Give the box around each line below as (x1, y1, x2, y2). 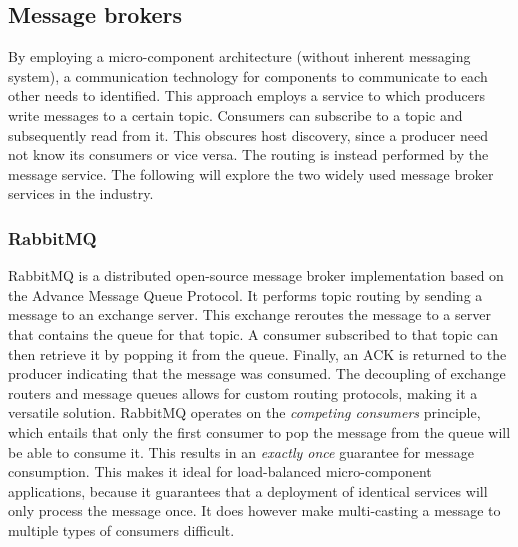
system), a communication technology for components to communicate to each (8, 65, 488, 86)
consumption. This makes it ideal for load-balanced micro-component (8, 461, 432, 482)
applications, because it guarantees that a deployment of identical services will (8, 480, 488, 501)
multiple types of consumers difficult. (8, 519, 235, 540)
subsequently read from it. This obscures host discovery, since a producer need (8, 124, 488, 145)
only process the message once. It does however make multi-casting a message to (8, 500, 501, 521)
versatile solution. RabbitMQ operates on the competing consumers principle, (8, 402, 481, 423)
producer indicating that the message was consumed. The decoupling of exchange (8, 363, 506, 384)
